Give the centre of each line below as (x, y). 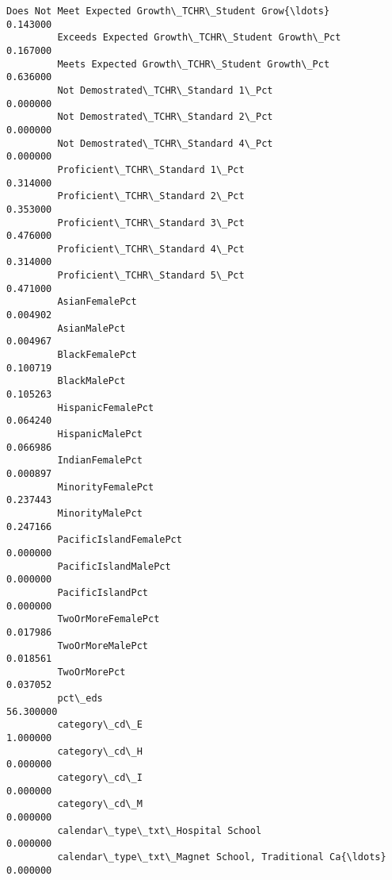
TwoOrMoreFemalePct (108, 619)
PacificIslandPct (103, 592)
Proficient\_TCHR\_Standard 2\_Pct (151, 196)
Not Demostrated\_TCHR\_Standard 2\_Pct (165, 117)
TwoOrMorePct (91, 672)
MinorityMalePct (100, 513)
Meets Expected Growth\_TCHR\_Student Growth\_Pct (194, 64)
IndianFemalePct (100, 461)
